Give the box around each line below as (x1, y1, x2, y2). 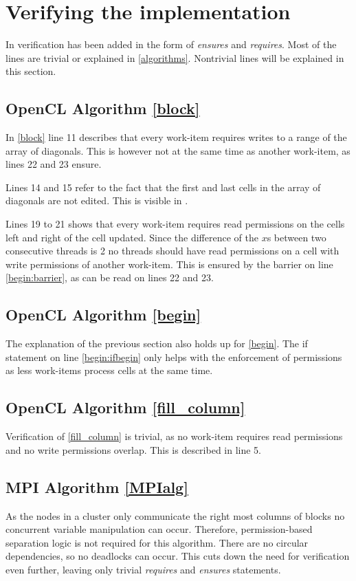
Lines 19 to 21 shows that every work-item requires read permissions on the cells (5, 217, 345, 231)
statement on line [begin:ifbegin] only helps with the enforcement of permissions (5, 349, 342, 364)
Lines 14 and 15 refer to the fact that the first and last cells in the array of (5, 179, 321, 194)
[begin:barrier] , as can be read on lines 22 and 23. (5, 270, 214, 285)
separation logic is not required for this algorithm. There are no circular (5, 535, 309, 549)
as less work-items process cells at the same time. (5, 363, 213, 377)
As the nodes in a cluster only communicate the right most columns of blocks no (5, 508, 345, 523)
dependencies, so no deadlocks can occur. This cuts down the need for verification (5, 549, 350, 563)
